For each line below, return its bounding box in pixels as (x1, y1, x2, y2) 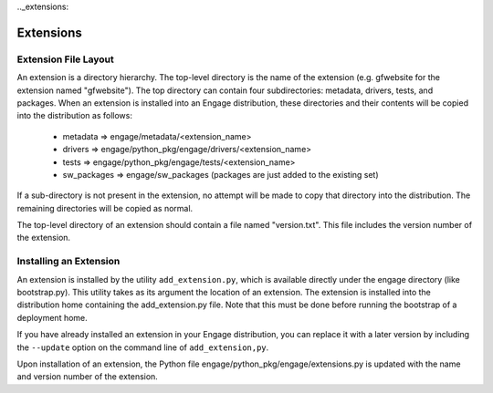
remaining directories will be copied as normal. (16, 202, 194, 213)
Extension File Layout (16, 53, 114, 66)
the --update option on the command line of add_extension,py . (16, 342, 269, 353)
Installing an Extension (16, 255, 121, 268)
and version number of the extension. (16, 371, 159, 382)
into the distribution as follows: (16, 110, 132, 121)
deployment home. (16, 312, 89, 323)
